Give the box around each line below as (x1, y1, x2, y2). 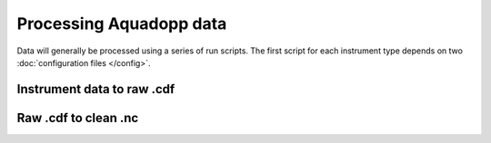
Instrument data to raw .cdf (16, 81, 175, 97)
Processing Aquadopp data (16, 14, 227, 33)
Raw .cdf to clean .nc (16, 110, 139, 126)
